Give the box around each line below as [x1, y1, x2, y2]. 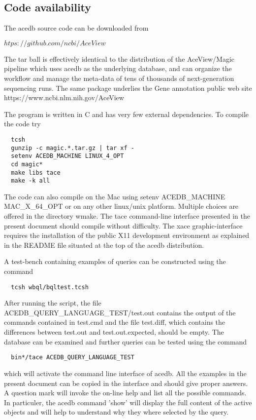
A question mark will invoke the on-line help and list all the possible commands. [4, 387, 247, 398]
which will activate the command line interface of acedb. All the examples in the [4, 368, 247, 378]
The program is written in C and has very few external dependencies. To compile [4, 109, 249, 119]
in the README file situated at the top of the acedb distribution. [4, 239, 204, 250]
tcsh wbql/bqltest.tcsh [11, 283, 89, 291]
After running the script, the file [4, 298, 101, 308]
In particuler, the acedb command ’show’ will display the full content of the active [4, 397, 252, 407]
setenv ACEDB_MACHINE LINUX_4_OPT [11, 153, 124, 160]
